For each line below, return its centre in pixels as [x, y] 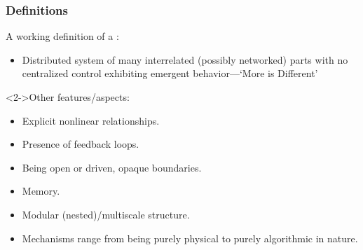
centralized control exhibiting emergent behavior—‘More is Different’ [170, 73]
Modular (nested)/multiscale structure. [106, 214]
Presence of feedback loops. [81, 144]
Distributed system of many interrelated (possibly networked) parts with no [185, 59]
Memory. [41, 191]
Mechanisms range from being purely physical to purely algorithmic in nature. [190, 238]
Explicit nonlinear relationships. [91, 120]
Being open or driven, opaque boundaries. [112, 167]
